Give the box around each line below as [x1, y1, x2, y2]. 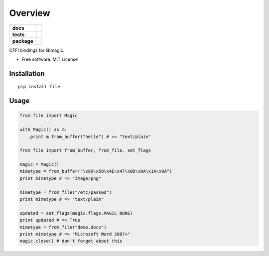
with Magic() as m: [19, 127, 67, 132]
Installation [9, 69, 45, 78]
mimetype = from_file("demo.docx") [19, 224, 107, 230]
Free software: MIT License [21, 56, 78, 62]
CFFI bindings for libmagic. [9, 47, 65, 53]
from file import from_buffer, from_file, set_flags [19, 147, 151, 153]
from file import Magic [19, 113, 78, 119]
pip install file [18, 84, 60, 90]
